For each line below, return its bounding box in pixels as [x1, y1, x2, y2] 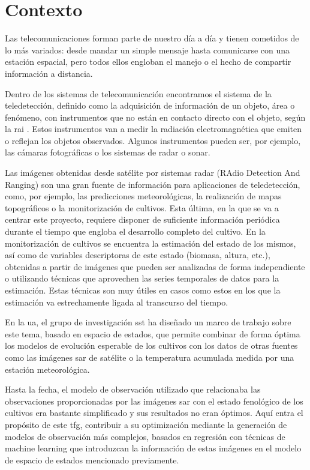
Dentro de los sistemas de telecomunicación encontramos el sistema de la [5, 87, 272, 100]
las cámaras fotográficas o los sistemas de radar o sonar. [5, 146, 210, 158]
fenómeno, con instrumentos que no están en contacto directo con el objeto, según [5, 110, 306, 123]
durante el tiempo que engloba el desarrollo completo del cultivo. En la [5, 225, 266, 238]
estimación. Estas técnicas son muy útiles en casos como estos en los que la [5, 284, 281, 296]
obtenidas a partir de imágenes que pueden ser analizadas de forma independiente [5, 260, 305, 273]
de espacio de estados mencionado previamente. [5, 453, 179, 466]
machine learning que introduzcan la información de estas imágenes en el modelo [5, 442, 302, 454]
